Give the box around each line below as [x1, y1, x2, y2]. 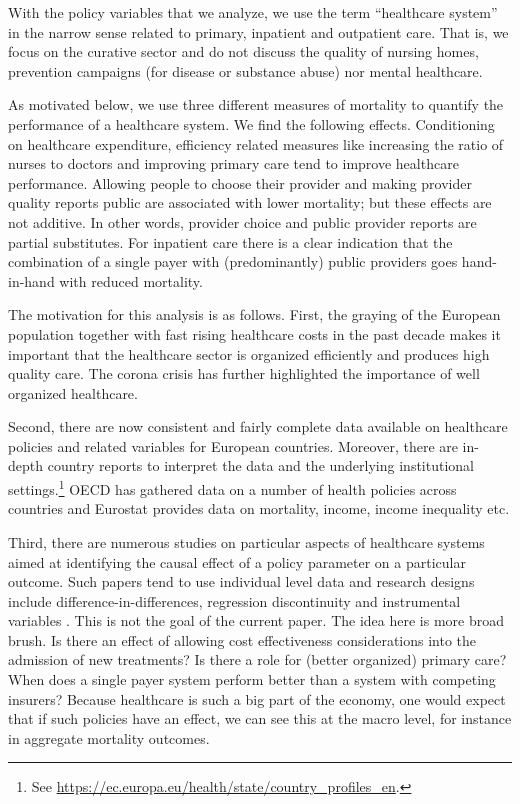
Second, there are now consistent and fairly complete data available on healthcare [8, 416, 508, 437]
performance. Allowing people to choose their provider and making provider [8, 172, 472, 193]
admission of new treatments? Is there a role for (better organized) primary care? [8, 649, 507, 670]
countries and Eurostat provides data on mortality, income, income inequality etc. [8, 498, 510, 519]
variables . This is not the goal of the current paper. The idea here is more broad [8, 610, 505, 631]
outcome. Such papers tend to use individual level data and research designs [8, 571, 475, 592]
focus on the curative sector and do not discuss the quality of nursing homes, [8, 41, 479, 62]
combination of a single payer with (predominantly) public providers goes [8, 251, 458, 272]
